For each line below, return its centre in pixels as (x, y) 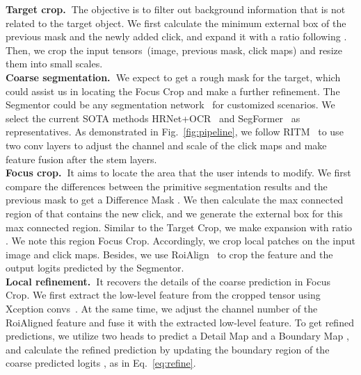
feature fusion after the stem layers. (81, 159)
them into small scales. (54, 64)
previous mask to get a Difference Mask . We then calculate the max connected (175, 200)
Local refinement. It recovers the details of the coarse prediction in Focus (168, 281)
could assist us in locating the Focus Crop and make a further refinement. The (173, 91)
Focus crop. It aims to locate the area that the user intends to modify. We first (178, 173)
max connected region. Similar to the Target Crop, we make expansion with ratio (179, 227)
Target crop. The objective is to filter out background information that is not (176, 9)
